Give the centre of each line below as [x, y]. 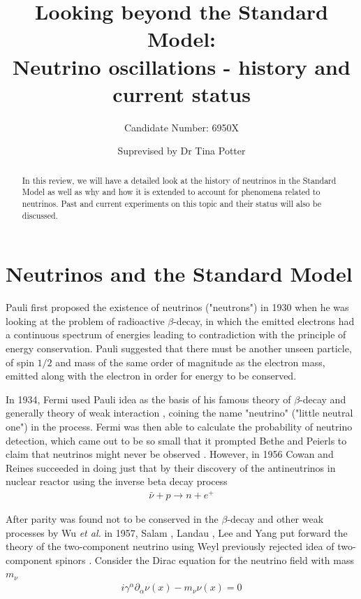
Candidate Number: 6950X [182, 127]
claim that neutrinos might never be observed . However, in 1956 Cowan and [170, 454]
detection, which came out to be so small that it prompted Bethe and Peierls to [176, 440]
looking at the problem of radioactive [85, 320]
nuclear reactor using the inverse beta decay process [117, 481]
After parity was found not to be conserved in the [112, 519]
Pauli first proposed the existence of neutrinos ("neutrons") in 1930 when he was [177, 307]
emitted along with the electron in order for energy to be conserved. [151, 376]
